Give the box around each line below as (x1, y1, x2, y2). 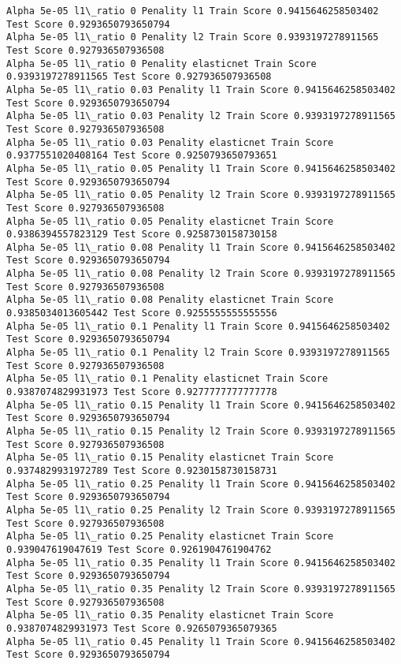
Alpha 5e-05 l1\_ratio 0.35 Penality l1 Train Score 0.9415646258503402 (6, 557, 395, 569)
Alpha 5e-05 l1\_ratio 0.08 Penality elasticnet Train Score (6, 294, 334, 306)
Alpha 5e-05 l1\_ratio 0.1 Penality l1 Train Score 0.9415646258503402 (6, 320, 390, 332)
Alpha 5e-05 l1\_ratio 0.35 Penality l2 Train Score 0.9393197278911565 (6, 583, 395, 595)
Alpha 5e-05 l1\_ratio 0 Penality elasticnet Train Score (6, 58, 317, 69)
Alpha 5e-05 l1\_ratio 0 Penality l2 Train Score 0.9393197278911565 (6, 32, 379, 43)
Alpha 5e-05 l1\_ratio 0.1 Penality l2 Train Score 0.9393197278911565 (6, 347, 390, 359)
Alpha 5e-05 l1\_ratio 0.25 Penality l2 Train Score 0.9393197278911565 (6, 504, 395, 516)
